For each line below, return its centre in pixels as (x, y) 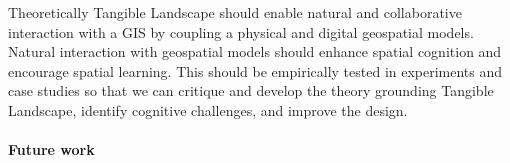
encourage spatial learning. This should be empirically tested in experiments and (255, 70)
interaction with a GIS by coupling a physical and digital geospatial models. (241, 31)
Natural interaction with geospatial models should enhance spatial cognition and (255, 51)
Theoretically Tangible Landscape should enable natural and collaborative (235, 12)
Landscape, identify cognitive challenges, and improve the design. (208, 109)
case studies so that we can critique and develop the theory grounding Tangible (251, 90)
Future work (51, 149)
